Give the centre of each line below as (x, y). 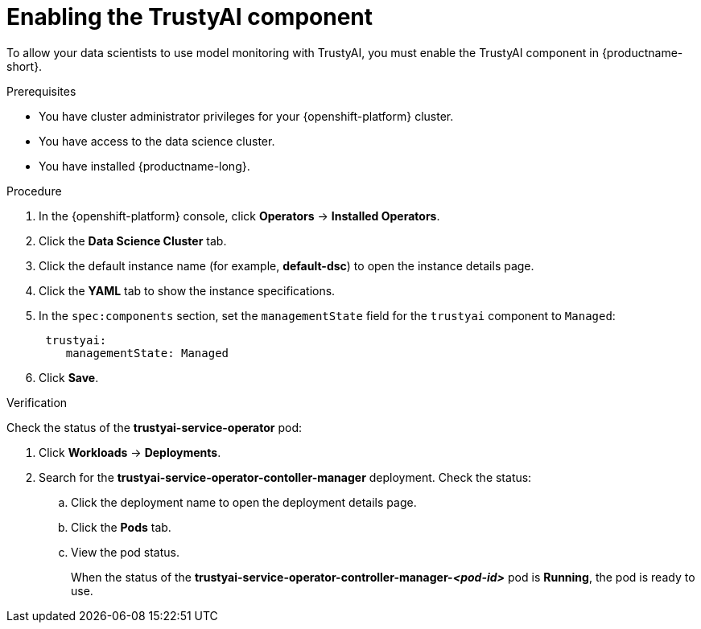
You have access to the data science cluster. (157, 141)
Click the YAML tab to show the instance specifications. (187, 290)
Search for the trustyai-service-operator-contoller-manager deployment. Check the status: (285, 477)
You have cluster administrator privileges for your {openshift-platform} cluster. (246, 116)
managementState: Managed (147, 353)
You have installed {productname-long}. (144, 166)
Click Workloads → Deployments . (130, 452)
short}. (25, 66)
